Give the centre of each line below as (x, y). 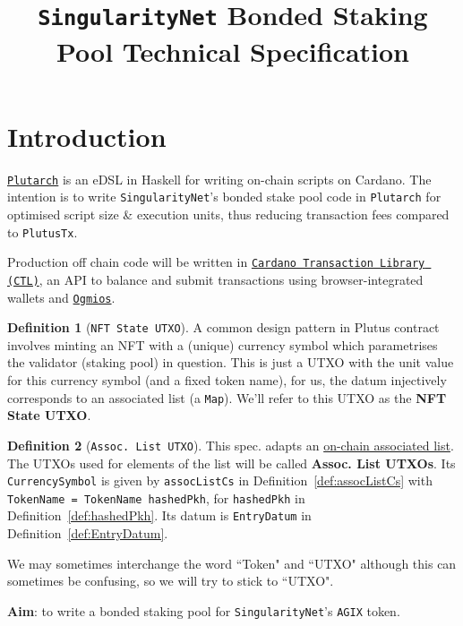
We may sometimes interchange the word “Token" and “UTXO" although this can (232, 563)
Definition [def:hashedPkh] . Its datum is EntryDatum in (159, 515)
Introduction (87, 136)
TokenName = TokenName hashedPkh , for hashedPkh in (156, 497)
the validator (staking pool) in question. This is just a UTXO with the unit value (231, 362)
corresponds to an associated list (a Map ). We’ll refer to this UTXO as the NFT (227, 397)
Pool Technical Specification (233, 51)
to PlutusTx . (43, 232)
